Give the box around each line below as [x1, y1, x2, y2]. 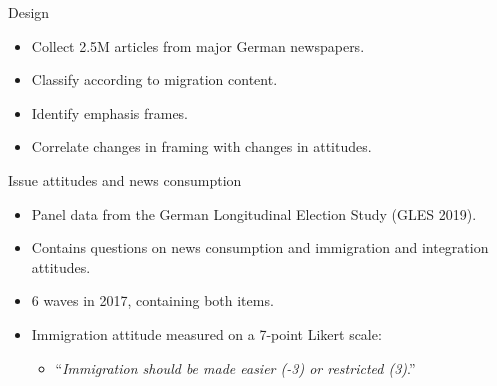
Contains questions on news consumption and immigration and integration [31, 237, 489, 258]
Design [8, 2, 50, 22]
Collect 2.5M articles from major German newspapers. [31, 35, 365, 56]
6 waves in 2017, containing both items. [31, 290, 274, 311]
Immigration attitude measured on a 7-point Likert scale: [31, 323, 382, 344]
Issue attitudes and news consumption [8, 169, 242, 190]
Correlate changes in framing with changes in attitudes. [31, 136, 372, 157]
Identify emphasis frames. [31, 102, 189, 123]
